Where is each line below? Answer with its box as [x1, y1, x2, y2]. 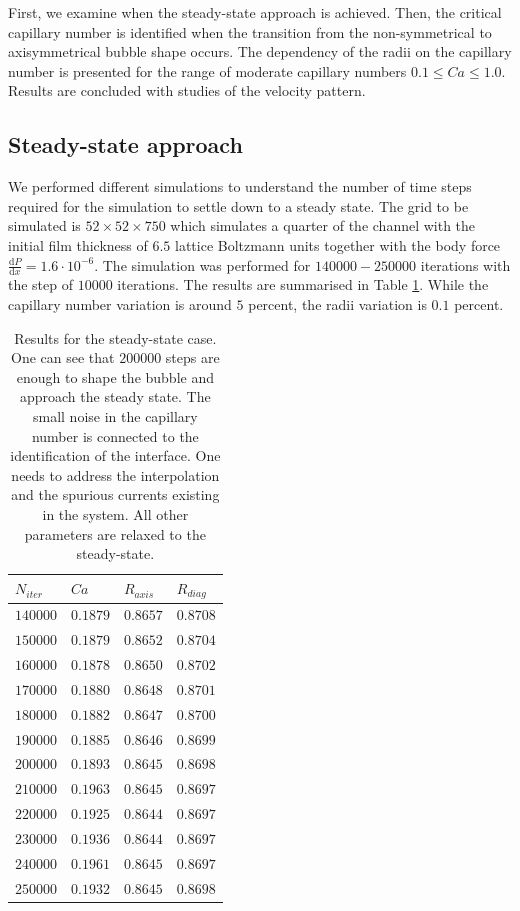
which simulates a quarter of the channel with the [170, 215, 476, 236]
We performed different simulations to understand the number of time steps [8, 176, 472, 197]
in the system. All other [42, 503, 189, 524]
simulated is [8, 215, 81, 236]
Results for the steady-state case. [14, 327, 217, 348]
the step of [8, 274, 74, 295]
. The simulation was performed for [94, 254, 311, 275]
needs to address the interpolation [11, 464, 220, 485]
